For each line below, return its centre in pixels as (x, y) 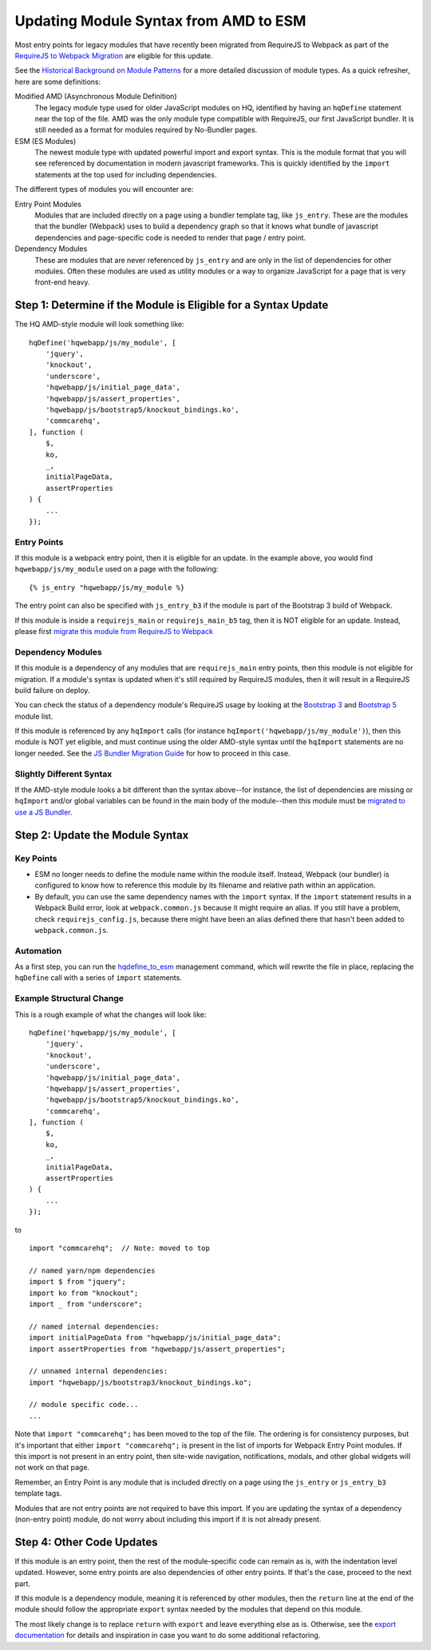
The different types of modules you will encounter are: (104, 189)
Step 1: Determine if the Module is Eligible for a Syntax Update (172, 305)
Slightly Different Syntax (63, 774)
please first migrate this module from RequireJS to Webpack (114, 631)
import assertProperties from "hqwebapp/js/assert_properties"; (158, 1349)
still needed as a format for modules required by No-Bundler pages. (146, 130)
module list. (34, 716)
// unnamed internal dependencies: (99, 1371)
